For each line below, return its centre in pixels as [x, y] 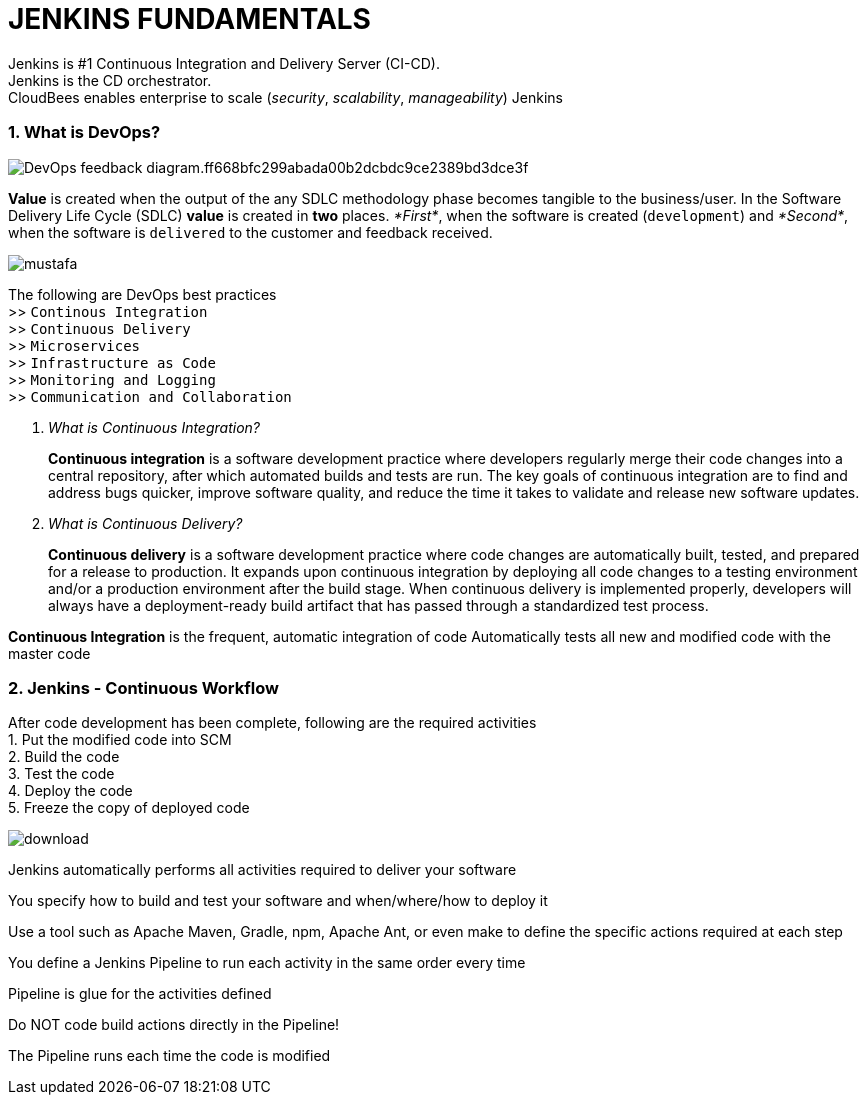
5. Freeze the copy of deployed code [129, 808]
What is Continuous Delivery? [145, 523]
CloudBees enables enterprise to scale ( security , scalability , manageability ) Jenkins [285, 97]
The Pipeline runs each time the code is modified [169, 1056]
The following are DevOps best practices [142, 294]
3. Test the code [61, 774]
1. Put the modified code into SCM [120, 740]
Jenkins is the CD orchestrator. [110, 80]
